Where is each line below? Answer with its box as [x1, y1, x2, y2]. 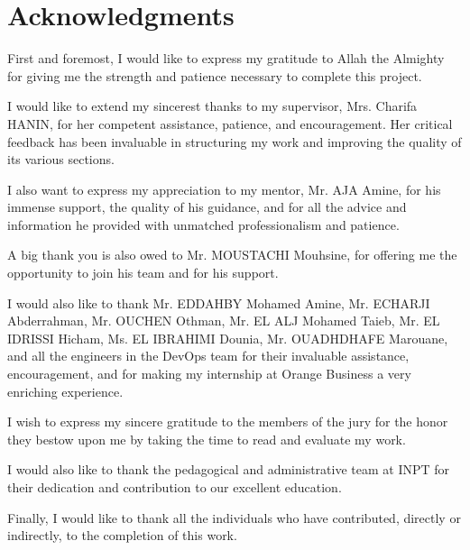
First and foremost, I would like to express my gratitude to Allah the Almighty [7, 49, 445, 68]
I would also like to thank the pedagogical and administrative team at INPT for [7, 460, 450, 479]
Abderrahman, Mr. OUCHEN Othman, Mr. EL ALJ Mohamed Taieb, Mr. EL [7, 311, 440, 330]
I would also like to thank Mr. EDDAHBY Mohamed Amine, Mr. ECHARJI [7, 293, 430, 312]
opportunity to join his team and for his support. [7, 263, 279, 282]
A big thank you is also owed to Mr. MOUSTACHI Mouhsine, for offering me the [7, 245, 457, 264]
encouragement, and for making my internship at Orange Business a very [7, 364, 411, 383]
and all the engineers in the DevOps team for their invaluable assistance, [7, 346, 410, 365]
